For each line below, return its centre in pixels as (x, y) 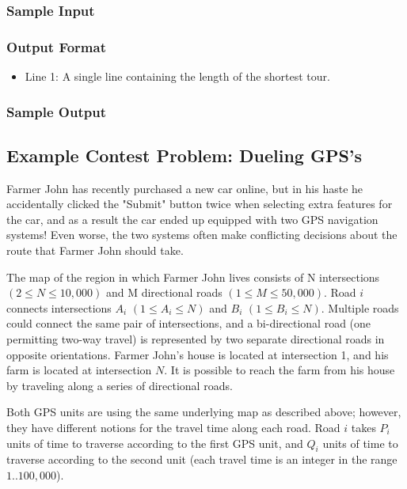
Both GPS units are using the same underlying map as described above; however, (204, 412)
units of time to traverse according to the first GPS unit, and (155, 443)
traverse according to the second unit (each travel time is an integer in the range (202, 459)
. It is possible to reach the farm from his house (280, 370)
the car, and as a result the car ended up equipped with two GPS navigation (192, 219)
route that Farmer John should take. (95, 250)
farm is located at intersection (79, 370)
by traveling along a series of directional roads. (120, 385)
